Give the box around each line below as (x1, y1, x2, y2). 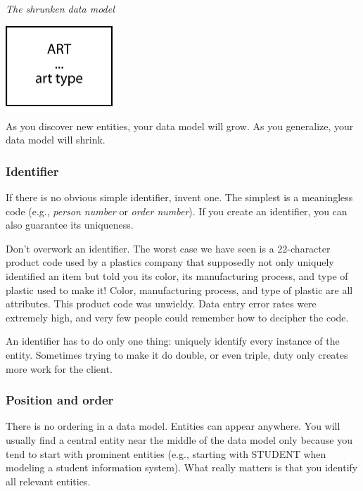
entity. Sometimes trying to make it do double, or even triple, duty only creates (6, 347, 348, 362)
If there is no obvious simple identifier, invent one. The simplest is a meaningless (6, 190, 353, 205)
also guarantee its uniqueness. (6, 217, 134, 232)
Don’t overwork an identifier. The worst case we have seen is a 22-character (6, 241, 331, 255)
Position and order (6, 391, 114, 409)
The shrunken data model (6, 1, 115, 15)
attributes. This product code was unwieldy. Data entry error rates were (6, 296, 317, 311)
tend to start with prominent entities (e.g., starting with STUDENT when (6, 446, 326, 461)
